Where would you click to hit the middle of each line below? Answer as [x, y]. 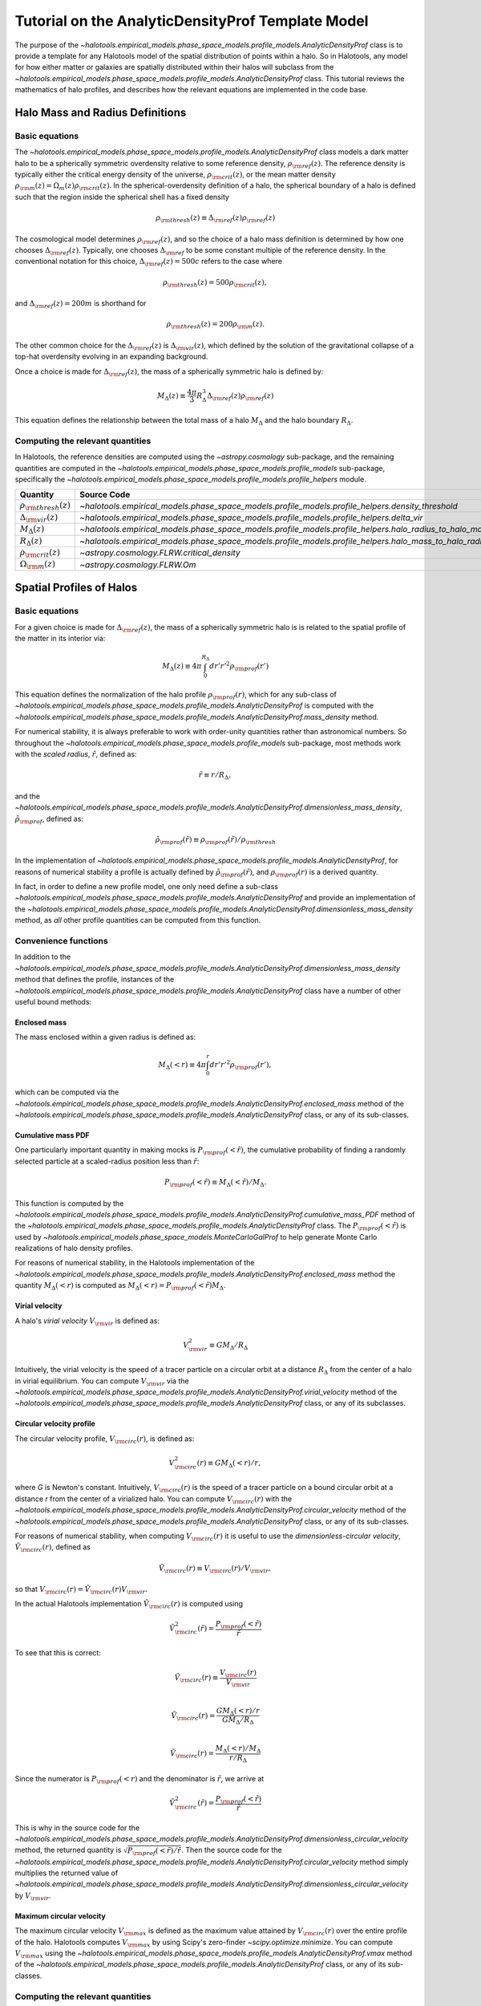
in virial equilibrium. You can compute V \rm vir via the [102, 1382]
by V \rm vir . [33, 1896]
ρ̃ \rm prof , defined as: [49, 820]
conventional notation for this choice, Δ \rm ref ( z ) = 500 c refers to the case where [148, 262]
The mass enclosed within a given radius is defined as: [105, 1037]
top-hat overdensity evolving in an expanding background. [111, 356]
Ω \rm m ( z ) [38, 565]
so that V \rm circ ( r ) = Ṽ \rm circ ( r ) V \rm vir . [81, 1590]
